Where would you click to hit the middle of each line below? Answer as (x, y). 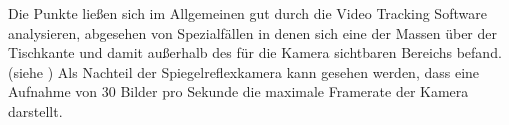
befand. (479, 52)
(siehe (26, 71)
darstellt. (35, 110)
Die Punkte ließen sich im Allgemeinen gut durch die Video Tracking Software (247, 13)
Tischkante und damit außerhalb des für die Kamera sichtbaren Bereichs (230, 52)
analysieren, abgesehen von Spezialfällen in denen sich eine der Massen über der (252, 32)
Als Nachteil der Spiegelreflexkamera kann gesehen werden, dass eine (268, 71)
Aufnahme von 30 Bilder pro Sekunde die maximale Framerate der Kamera (238, 91)
